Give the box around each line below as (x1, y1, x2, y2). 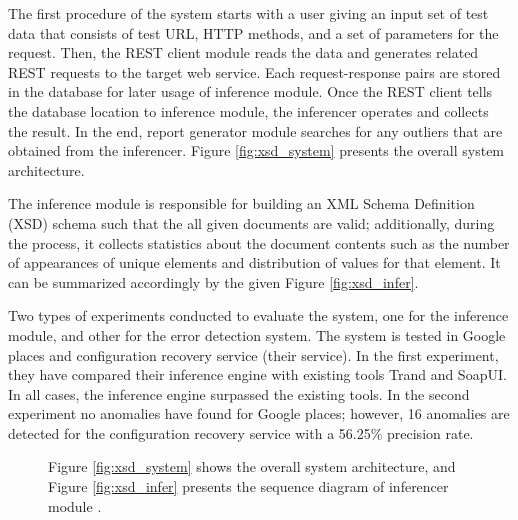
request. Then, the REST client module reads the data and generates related (8, 42, 479, 63)
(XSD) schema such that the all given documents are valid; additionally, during (8, 212, 495, 233)
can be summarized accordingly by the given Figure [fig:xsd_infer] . (8, 271, 419, 292)
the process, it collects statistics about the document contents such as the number (8, 232, 510, 253)
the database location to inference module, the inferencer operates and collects (8, 100, 489, 121)
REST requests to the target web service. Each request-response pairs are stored (8, 61, 501, 82)
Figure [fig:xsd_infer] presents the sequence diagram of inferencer (48, 476, 449, 497)
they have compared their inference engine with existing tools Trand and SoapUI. (8, 364, 507, 385)
